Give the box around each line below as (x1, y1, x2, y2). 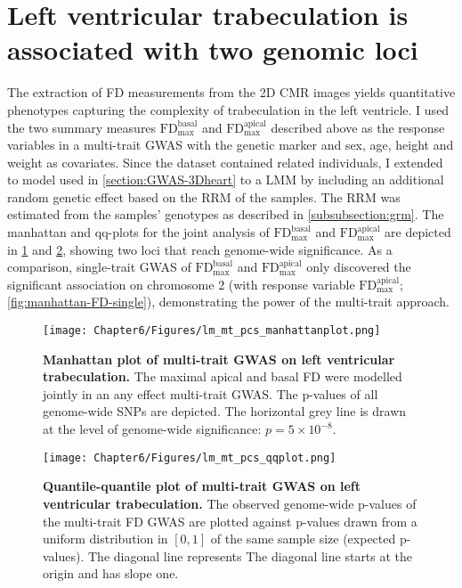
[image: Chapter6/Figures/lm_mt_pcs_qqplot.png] (43, 451, 336, 464)
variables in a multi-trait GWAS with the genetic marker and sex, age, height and (7, 135, 454, 154)
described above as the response (271, 118, 445, 136)
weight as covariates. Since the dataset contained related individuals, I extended (7, 152, 443, 171)
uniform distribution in (43, 529, 168, 548)
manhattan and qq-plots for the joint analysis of (7, 223, 270, 241)
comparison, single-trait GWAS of (7, 257, 191, 276)
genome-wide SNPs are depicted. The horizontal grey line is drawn (43, 402, 407, 421)
